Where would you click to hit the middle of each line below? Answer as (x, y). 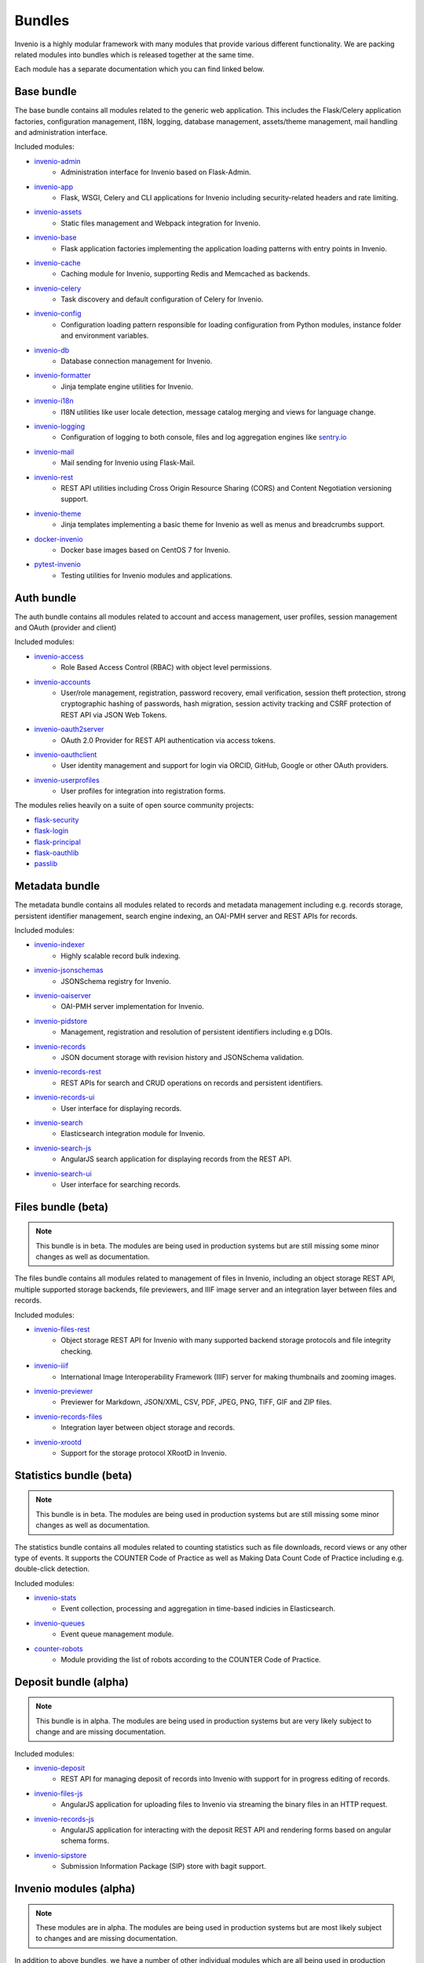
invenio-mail (54, 451)
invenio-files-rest (62, 1329)
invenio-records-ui (64, 1097)
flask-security (57, 820)
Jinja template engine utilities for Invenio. (127, 386)
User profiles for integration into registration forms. (143, 791)
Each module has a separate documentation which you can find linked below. (139, 69)
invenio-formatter (62, 375)
